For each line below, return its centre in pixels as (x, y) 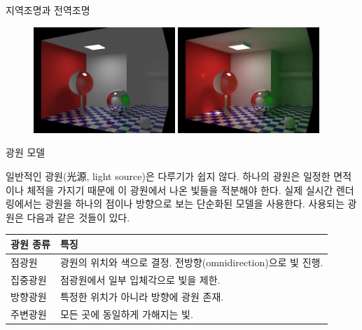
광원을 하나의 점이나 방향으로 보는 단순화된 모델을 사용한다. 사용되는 (195, 204)
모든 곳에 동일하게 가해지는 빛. (126, 314)
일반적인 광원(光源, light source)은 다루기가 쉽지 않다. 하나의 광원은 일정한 (168, 176)
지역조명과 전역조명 (48, 10)
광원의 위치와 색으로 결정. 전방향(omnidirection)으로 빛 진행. (192, 262)
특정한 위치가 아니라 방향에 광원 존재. (142, 297)
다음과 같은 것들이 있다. (78, 217)
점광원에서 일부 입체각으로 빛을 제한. (140, 279)
